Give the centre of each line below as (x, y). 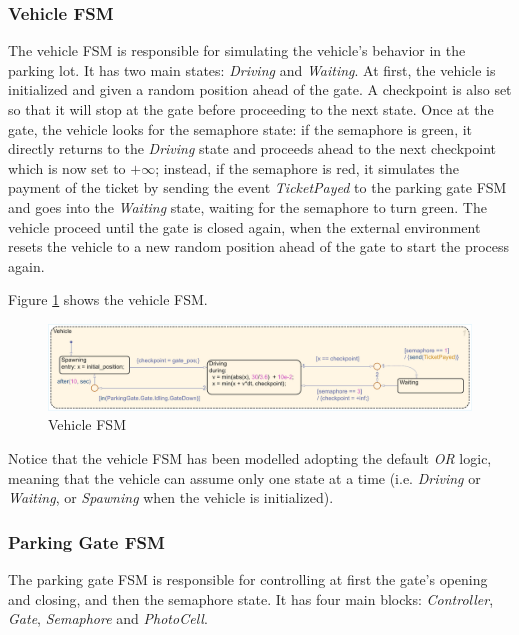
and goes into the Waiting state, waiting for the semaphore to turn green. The (247, 206)
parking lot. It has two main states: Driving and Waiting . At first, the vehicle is (252, 69)
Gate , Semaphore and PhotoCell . (108, 618)
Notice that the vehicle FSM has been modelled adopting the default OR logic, (250, 458)
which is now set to (67, 167)
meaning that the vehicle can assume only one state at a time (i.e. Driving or (244, 477)
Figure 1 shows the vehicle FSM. (108, 299)
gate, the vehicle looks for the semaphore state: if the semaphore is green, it (240, 128)
